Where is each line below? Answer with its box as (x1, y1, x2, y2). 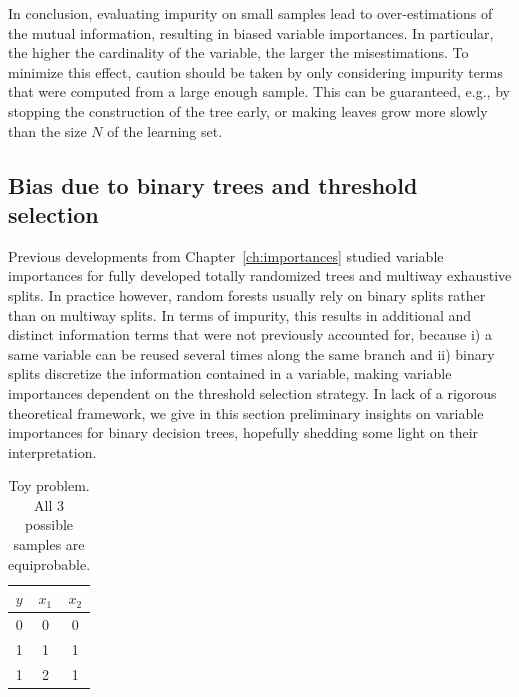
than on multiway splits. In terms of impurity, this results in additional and (8, 304, 472, 325)
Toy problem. (8, 475, 90, 496)
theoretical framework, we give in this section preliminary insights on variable (8, 402, 484, 423)
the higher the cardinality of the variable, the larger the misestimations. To (8, 42, 469, 63)
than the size (8, 120, 87, 141)
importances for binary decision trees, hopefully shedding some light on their (8, 422, 479, 443)
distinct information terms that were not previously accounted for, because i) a (8, 324, 492, 345)
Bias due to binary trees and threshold (8, 169, 418, 200)
